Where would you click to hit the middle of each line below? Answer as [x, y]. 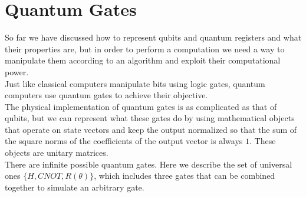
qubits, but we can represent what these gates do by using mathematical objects [150, 118]
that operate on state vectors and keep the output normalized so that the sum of [151, 129]
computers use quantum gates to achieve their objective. [106, 95]
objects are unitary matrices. [57, 153]
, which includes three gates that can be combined [185, 176]
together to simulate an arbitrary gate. [75, 187]
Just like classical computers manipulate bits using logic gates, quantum [135, 83]
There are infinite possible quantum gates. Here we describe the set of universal [149, 164]
